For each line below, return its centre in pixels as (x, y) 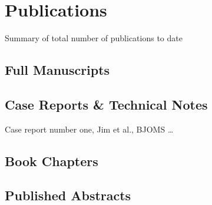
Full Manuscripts (57, 70)
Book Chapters (52, 161)
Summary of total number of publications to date (94, 38)
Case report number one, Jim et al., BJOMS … (89, 129)
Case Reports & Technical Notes (106, 104)
